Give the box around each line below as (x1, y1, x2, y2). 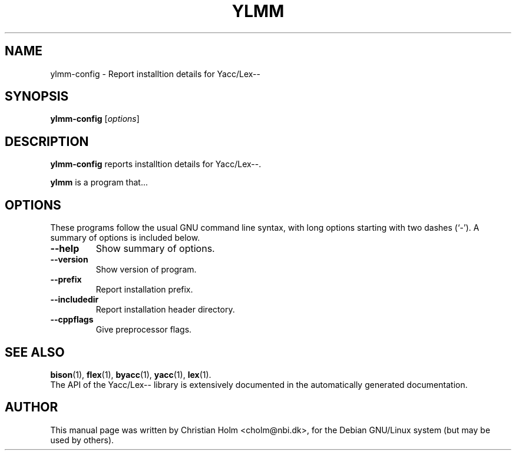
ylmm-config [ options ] (50, 114, 140, 124)
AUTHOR (5, 400, 58, 415)
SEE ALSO (5, 344, 65, 360)
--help (50, 243, 80, 255)
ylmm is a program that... (50, 177, 148, 188)
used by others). (50, 434, 114, 445)
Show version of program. (95, 264, 197, 275)
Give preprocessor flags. (95, 324, 192, 335)
